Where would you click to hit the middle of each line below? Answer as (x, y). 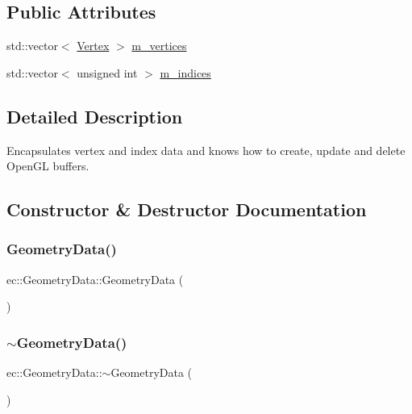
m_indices (185, 72)
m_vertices (159, 46)
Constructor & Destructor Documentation (187, 209)
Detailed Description (95, 116)
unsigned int (107, 72)
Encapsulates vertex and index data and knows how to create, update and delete (206, 150)
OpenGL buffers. (48, 166)
